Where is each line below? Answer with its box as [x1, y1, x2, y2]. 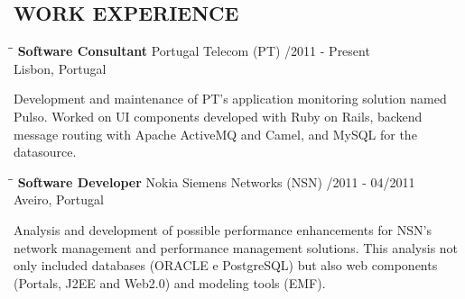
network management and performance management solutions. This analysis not [14, 238, 459, 257]
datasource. [14, 142, 77, 161]
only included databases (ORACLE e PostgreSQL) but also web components [14, 256, 438, 275]
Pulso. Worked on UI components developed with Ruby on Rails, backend [14, 106, 423, 125]
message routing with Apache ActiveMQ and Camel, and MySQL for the [14, 124, 417, 143]
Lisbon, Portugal [14, 59, 107, 77]
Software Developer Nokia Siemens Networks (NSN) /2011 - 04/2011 [17, 172, 415, 191]
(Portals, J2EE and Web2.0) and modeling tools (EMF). [14, 273, 326, 292]
